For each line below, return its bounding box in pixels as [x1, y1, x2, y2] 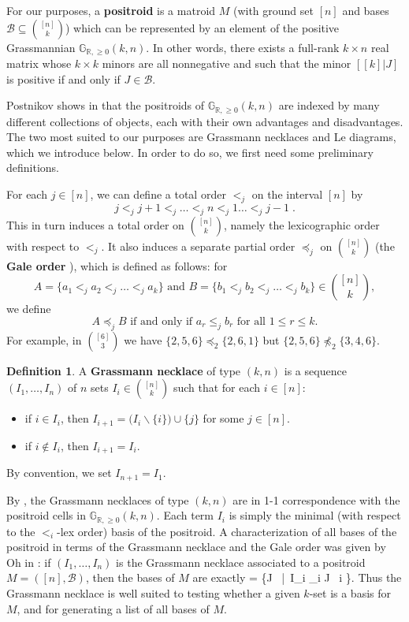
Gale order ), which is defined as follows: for [6, 257, 228, 274]
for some [203, 410, 244, 426]
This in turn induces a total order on [6, 216, 184, 233]
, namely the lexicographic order [223, 216, 380, 233]
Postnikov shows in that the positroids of [6, 97, 205, 114]
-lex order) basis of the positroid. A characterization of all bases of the [57, 523, 397, 539]
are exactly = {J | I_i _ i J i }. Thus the [192, 569, 402, 586]
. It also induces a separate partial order [101, 237, 296, 254]
